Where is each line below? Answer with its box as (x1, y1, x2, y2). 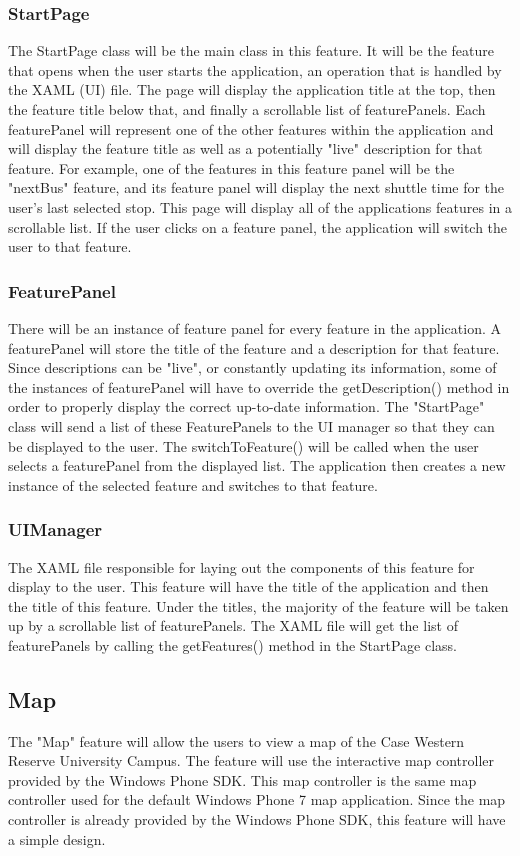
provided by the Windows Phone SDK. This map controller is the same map (8, 769, 477, 790)
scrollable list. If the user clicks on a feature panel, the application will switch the (8, 216, 508, 237)
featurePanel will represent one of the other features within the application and (8, 118, 494, 139)
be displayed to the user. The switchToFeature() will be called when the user (8, 435, 479, 456)
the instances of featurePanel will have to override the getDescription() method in (8, 376, 510, 397)
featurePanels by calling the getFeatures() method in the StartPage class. (8, 634, 458, 655)
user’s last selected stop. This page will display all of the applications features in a (8, 196, 512, 217)
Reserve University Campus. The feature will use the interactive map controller (8, 750, 495, 771)
